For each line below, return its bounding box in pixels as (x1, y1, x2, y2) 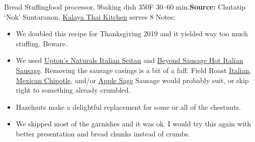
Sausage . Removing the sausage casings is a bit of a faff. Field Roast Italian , (16, 64, 251, 75)
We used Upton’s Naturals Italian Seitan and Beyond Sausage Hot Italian (16, 55, 243, 65)
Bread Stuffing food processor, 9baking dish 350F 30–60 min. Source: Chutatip (4, 2, 246, 12)
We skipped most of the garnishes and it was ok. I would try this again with (16, 118, 251, 129)
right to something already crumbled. (16, 85, 131, 95)
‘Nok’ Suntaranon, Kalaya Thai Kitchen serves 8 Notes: (4, 11, 176, 22)
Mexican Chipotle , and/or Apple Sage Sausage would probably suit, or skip (16, 75, 249, 85)
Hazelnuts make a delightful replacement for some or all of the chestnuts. (16, 101, 241, 112)
